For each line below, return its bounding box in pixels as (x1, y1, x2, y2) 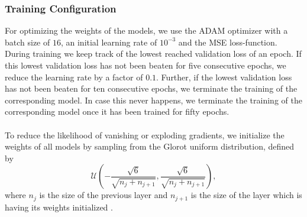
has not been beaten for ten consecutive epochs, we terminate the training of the (5, 82, 298, 95)
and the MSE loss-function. (178, 35, 277, 48)
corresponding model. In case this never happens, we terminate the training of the (5, 93, 302, 106)
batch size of (5, 35, 50, 48)
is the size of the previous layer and (39, 189, 168, 201)
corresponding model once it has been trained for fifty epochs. (5, 105, 230, 118)
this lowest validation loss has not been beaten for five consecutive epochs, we (5, 59, 286, 71)
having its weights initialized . (5, 200, 113, 213)
